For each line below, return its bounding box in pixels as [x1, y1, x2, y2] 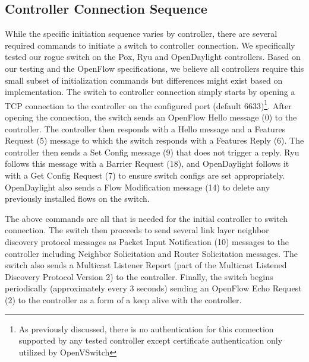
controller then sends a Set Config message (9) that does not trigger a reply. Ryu [5, 145, 299, 158]
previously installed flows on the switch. [5, 192, 150, 205]
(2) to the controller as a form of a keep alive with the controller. [5, 293, 242, 306]
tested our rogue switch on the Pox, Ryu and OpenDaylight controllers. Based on [5, 50, 301, 63]
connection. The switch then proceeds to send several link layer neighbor [5, 224, 269, 236]
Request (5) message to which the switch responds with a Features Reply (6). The [5, 134, 304, 147]
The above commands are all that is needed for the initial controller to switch [5, 212, 288, 224]
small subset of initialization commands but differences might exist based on [5, 74, 283, 86]
